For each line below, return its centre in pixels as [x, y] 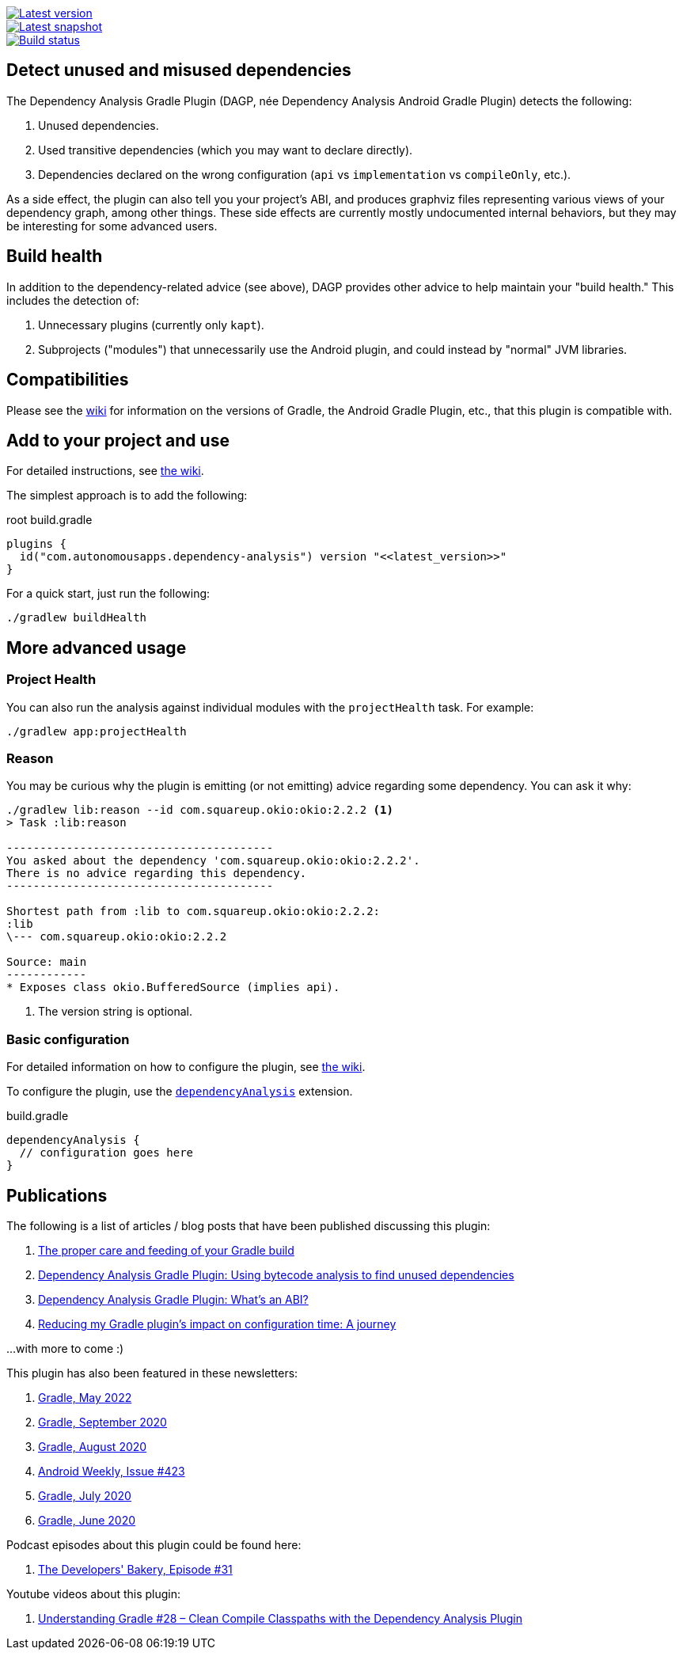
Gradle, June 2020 [87, 1520]
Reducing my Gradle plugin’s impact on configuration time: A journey [217, 1324]
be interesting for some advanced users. [112, 226]
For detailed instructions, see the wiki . [105, 471]
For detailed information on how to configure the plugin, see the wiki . [186, 1067]
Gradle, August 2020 [93, 1446]
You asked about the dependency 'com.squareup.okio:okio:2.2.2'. [213, 861]
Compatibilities [68, 380]
